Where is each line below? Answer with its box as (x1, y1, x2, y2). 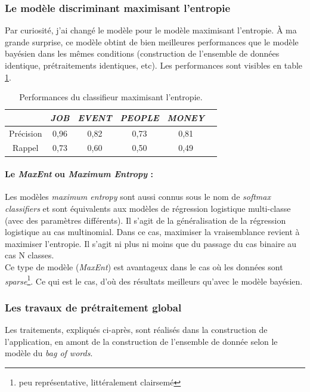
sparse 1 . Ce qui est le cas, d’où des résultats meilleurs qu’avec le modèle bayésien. (5, 273, 303, 287)
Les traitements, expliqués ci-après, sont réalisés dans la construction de (5, 323, 268, 335)
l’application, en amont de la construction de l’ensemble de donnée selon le (5, 335, 278, 347)
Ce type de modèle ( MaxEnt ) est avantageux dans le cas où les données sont (5, 260, 283, 273)
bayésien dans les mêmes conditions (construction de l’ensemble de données (5, 47, 280, 60)
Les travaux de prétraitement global (5, 300, 182, 314)
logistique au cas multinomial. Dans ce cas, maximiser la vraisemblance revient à (5, 226, 300, 238)
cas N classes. (5, 249, 54, 261)
